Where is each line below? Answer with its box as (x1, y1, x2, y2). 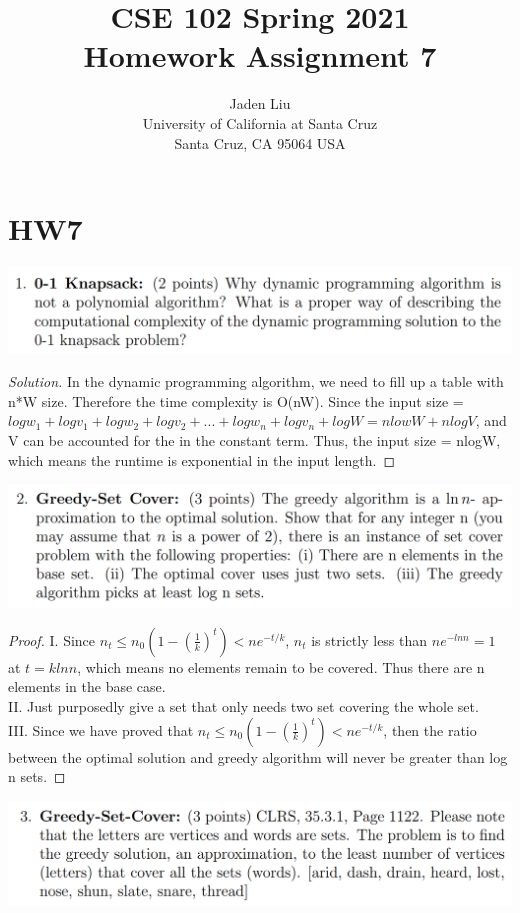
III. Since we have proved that (8, 719, 194, 740)
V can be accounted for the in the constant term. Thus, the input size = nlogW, (8, 430, 501, 451)
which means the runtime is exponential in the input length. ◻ (8, 449, 396, 470)
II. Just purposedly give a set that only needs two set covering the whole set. (8, 696, 479, 717)
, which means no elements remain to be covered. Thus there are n (77, 656, 485, 677)
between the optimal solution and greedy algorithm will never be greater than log (8, 746, 508, 767)
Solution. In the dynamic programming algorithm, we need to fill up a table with (8, 371, 504, 392)
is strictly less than (311, 629, 428, 650)
